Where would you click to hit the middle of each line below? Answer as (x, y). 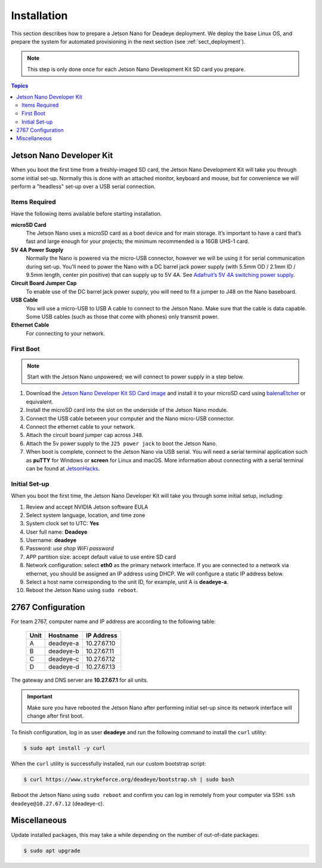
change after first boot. (55, 716)
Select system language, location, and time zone (86, 515)
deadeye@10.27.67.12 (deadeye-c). (58, 804)
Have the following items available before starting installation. (86, 214)
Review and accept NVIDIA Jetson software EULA (87, 507)
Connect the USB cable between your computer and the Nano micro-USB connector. (130, 418)
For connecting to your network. (66, 333)
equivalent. (40, 401)
